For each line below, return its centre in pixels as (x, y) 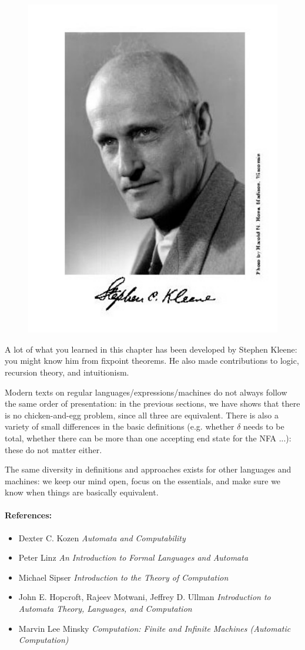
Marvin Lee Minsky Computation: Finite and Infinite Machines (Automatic (155, 628)
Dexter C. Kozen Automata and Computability (102, 537)
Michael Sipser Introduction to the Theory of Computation (123, 577)
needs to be (264, 426)
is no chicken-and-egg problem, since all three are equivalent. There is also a (142, 415)
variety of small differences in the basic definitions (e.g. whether (120, 426)
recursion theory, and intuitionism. (67, 372)
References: (29, 515)
